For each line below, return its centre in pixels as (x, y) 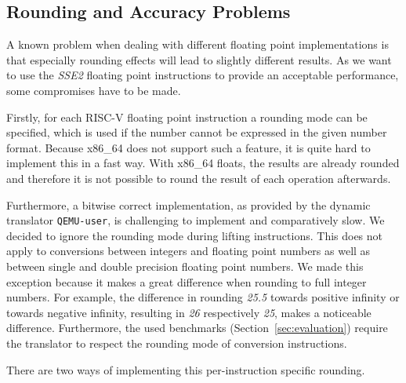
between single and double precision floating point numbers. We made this (185, 266)
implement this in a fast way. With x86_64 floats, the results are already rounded (203, 163)
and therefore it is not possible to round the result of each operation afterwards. (199, 178)
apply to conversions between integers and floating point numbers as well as (188, 251)
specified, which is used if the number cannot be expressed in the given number (197, 132)
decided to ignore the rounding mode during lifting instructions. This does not (195, 235)
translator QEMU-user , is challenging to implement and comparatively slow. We (196, 220)
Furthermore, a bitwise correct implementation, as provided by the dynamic (188, 204)
